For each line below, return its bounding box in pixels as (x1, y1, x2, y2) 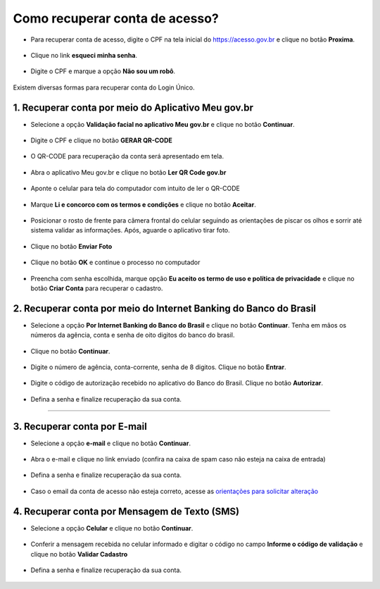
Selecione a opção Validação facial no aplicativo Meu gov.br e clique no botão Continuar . (30, 120, 295, 128)
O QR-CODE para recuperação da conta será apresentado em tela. (30, 152, 224, 161)
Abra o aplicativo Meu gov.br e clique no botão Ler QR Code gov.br (30, 168, 227, 176)
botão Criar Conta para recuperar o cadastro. (30, 284, 163, 292)
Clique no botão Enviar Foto (30, 242, 113, 250)
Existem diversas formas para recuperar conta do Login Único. (13, 83, 195, 92)
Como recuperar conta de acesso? (13, 11, 220, 26)
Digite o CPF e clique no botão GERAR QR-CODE (30, 136, 172, 144)
